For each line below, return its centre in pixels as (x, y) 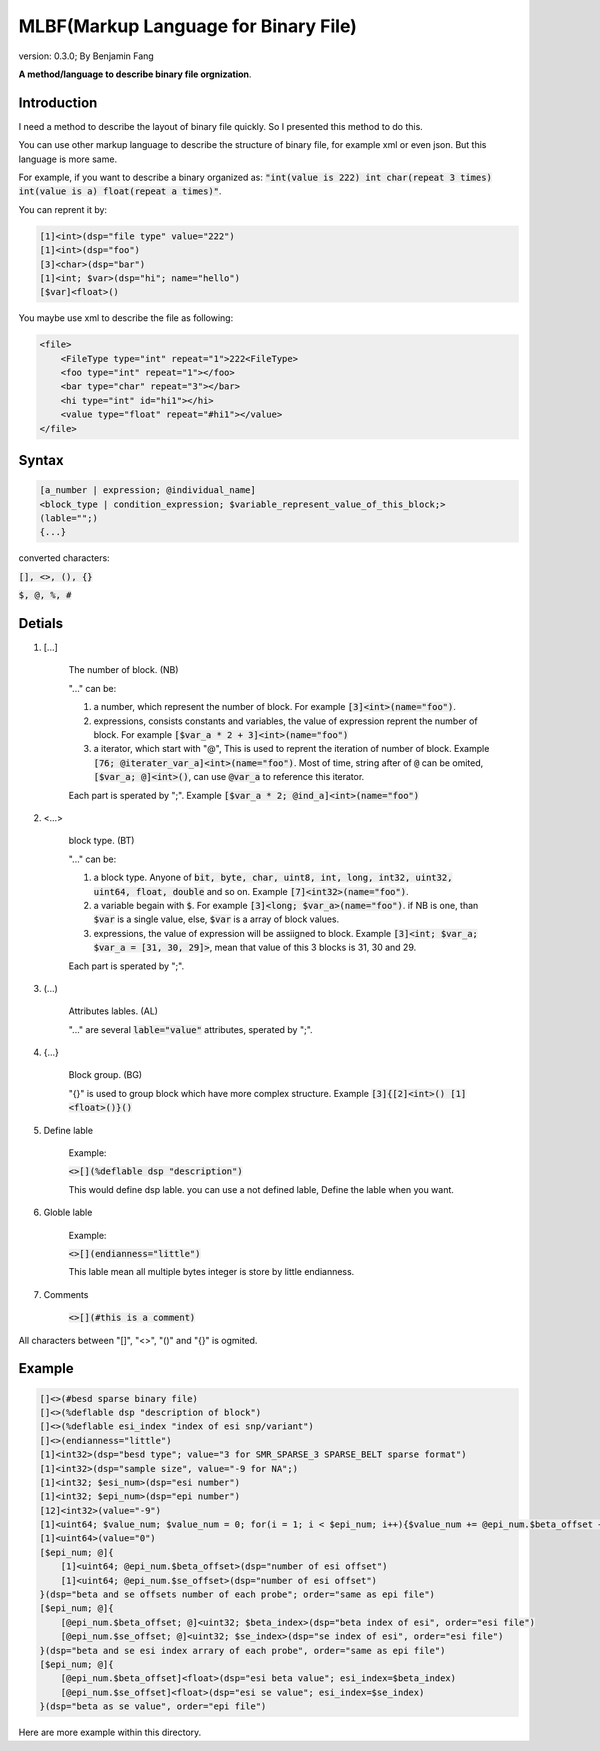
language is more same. (68, 159)
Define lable (68, 1130)
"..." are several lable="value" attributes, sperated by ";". (191, 1029)
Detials (41, 623)
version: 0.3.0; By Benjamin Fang (86, 56)
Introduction (58, 102)
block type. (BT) (101, 841)
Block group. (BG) (105, 1075)
